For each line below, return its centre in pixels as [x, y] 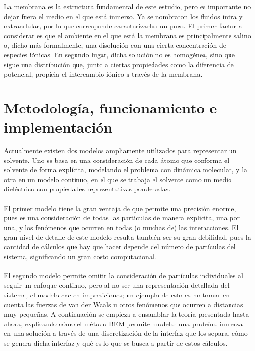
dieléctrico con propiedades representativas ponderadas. [87, 189]
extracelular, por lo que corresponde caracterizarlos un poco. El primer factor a [123, 26]
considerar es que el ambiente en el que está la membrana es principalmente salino [127, 35]
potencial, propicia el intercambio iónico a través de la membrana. [103, 74]
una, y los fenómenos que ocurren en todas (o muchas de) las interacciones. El [121, 227]
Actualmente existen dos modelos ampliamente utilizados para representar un [120, 150]
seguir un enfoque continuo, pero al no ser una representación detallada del [117, 285]
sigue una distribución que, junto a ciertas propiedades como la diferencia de [119, 64]
